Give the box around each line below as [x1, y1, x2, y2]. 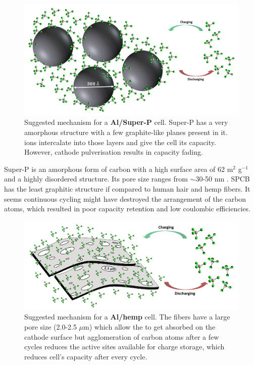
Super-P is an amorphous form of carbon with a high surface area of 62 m [4, 163, 233, 174]
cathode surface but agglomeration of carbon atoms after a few [24, 331, 219, 342]
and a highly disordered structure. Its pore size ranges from [4, 173, 188, 184]
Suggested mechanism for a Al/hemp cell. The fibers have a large [24, 311, 230, 322]
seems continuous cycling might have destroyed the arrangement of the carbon [4, 193, 246, 204]
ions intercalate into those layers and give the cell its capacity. [24, 136, 216, 147]
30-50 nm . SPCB [195, 173, 250, 184]
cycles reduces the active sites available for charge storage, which [24, 341, 225, 352]
